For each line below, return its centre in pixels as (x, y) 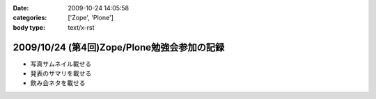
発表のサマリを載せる (61, 73)
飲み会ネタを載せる (58, 83)
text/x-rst (81, 27)
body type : (29, 27)
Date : (21, 8)
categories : (30, 18)
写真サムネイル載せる (61, 64)
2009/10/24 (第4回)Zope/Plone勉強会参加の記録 (119, 47)
